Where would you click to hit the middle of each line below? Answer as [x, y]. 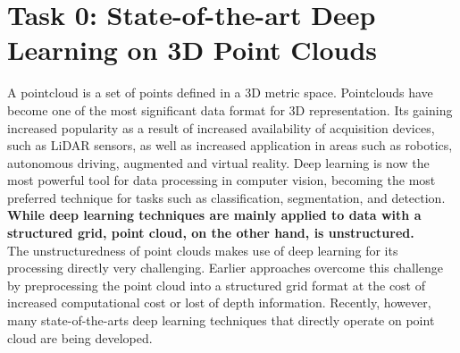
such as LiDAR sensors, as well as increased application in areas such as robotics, [230, 145]
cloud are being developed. [80, 337]
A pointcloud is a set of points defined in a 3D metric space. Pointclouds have [220, 92]
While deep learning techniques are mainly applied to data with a [214, 215]
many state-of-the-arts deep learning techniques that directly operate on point [221, 320]
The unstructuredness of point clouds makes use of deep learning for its [203, 250]
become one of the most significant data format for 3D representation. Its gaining [230, 109]
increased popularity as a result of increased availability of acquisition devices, [221, 127]
